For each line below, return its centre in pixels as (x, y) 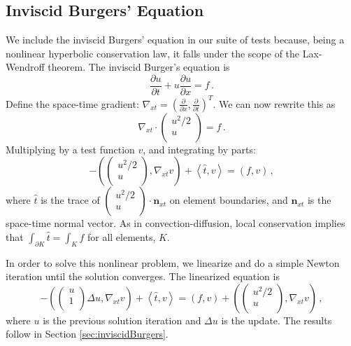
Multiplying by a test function (70, 149)
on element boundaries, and (229, 200)
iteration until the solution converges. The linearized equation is (143, 276)
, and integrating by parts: (199, 149)
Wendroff (25, 67)
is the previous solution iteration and (122, 320)
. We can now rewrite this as (274, 103)
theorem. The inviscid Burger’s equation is (139, 67)
